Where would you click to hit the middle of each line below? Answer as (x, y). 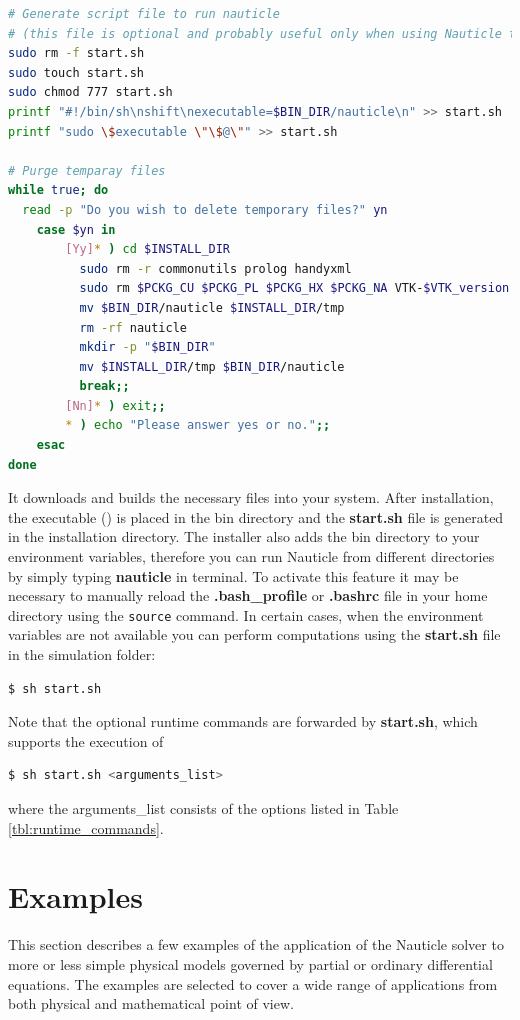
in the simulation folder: (82, 654)
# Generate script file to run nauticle (144, 14)
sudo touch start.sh (76, 72)
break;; (104, 386)
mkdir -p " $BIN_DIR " (147, 347)
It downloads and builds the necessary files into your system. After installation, (251, 497)
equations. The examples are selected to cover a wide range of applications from (253, 983)
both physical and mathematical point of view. (151, 1003)
